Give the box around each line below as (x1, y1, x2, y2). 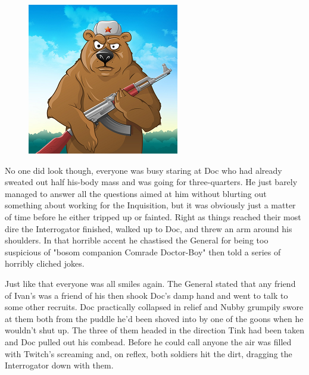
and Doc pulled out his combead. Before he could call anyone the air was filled (5, 335, 292, 348)
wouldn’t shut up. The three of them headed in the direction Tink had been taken (5, 324, 305, 336)
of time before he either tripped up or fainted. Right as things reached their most (5, 210, 301, 223)
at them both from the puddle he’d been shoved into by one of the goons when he (5, 312, 304, 324)
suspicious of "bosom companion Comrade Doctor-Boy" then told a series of (5, 245, 281, 258)
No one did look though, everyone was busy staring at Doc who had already (5, 164, 282, 176)
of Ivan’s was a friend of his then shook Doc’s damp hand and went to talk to (5, 289, 288, 301)
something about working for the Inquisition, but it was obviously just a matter (5, 199, 296, 211)
